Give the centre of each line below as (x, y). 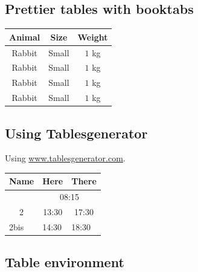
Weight (93, 37)
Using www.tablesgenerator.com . (65, 158)
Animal (25, 37)
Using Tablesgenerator (76, 133)
